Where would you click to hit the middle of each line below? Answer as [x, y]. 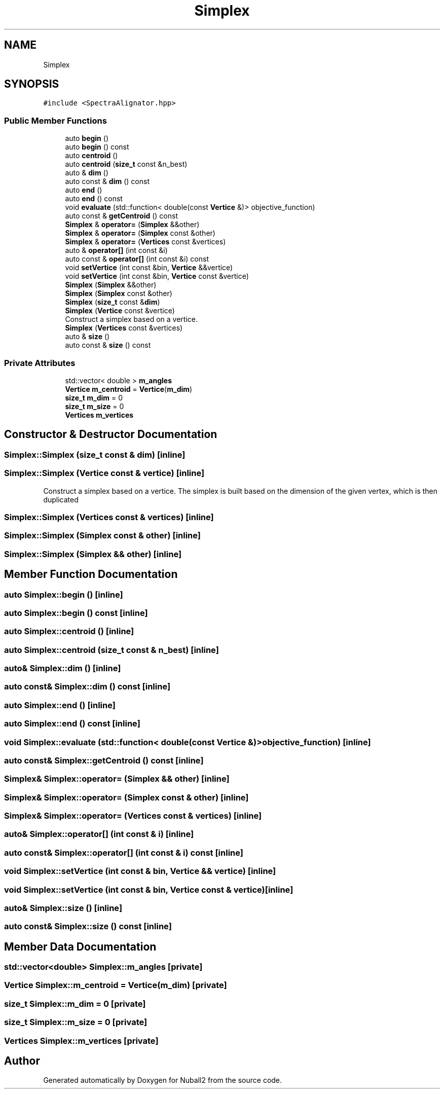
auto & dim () [87, 173]
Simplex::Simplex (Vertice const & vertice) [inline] [104, 473]
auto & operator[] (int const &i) [116, 250]
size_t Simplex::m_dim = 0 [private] [75, 1004]
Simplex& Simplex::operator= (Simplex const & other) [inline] [126, 797]
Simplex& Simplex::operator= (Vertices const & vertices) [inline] [133, 816]
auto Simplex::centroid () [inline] [69, 631]
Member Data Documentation [80, 946]
